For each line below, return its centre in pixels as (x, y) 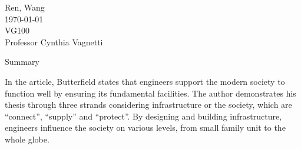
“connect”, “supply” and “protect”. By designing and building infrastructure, (143, 116)
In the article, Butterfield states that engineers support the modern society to (145, 81)
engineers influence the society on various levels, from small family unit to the (145, 128)
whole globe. (27, 139)
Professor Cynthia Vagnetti (54, 42)
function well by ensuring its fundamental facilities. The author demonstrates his (150, 93)
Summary (22, 62)
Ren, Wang (25, 7)
